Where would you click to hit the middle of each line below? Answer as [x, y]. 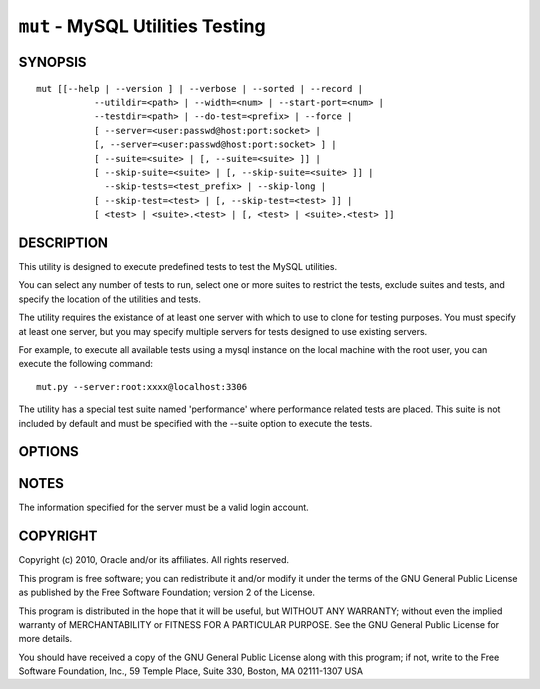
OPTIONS [48, 451]
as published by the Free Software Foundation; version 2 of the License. [166, 592]
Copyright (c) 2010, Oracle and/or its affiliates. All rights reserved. [154, 560]
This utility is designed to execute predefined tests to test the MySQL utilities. [178, 266]
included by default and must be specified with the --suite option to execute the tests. [195, 423]
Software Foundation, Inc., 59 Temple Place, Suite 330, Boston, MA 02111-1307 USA [191, 671]
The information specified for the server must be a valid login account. [163, 507]
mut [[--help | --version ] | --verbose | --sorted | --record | [200, 88]
